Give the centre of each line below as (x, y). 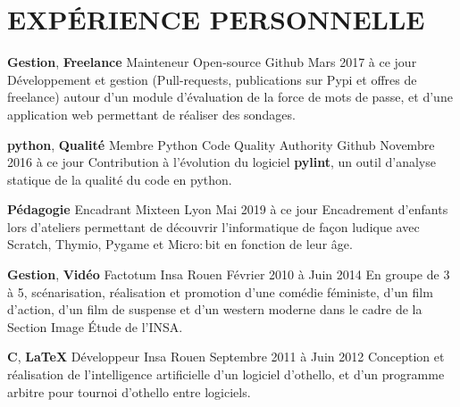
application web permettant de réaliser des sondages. (151, 114)
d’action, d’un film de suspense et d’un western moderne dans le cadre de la (215, 309)
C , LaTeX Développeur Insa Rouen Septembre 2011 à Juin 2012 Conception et (226, 357)
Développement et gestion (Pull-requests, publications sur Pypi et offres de (212, 79)
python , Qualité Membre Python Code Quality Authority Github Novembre (221, 144)
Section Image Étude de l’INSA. (95, 326)
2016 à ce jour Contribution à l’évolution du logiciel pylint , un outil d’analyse (222, 162)
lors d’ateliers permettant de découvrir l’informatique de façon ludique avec (213, 226)
